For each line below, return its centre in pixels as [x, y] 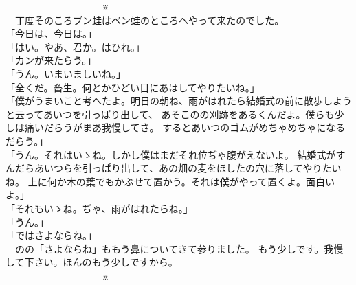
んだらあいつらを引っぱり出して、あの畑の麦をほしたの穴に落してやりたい [174, 168]
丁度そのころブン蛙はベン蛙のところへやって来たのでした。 [149, 20]
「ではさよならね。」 [51, 235]
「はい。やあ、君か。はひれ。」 [75, 46]
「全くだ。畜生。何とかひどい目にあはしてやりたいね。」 [133, 87]
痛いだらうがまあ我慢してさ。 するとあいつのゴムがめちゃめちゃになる [185, 127]
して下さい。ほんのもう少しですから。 [92, 262]
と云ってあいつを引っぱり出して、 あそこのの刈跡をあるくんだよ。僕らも [170, 114]
